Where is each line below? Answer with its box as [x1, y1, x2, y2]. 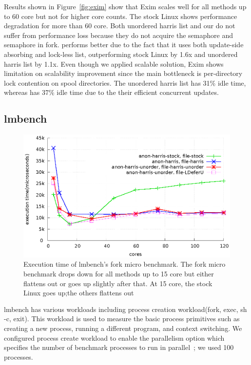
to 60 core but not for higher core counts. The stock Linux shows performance [4, 11, 237, 21]
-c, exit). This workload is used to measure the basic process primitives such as [4, 313, 240, 324]
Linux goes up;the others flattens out [23, 288, 134, 298]
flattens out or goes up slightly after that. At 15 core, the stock [23, 278, 212, 288]
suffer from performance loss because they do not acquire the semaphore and [4, 30, 233, 40]
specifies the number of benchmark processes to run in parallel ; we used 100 [4, 342, 234, 352]
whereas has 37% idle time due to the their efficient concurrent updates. [4, 87, 219, 97]
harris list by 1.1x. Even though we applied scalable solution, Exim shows [4, 58, 224, 69]
